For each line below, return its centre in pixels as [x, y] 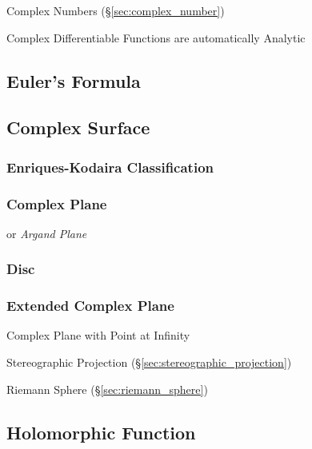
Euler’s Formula [74, 80]
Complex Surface [78, 127]
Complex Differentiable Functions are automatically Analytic [156, 37]
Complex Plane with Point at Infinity [98, 335]
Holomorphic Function [101, 432]
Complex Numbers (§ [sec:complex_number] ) [116, 10]
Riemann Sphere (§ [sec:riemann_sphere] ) [107, 389]
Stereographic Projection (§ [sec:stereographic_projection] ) [149, 362]
